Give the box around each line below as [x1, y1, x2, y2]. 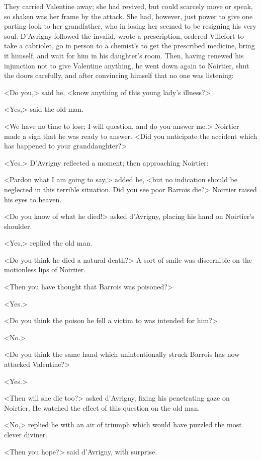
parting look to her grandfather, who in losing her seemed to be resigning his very [4, 21, 256, 31]
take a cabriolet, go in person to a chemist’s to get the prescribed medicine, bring [4, 40, 255, 51]
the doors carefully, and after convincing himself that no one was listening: [4, 70, 234, 81]
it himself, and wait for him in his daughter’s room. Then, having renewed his [4, 50, 244, 60]
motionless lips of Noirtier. [4, 264, 86, 275]
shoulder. [4, 220, 32, 231]
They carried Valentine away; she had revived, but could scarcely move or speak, [4, 1, 253, 11]
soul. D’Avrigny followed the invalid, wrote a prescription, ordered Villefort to [4, 30, 244, 41]
